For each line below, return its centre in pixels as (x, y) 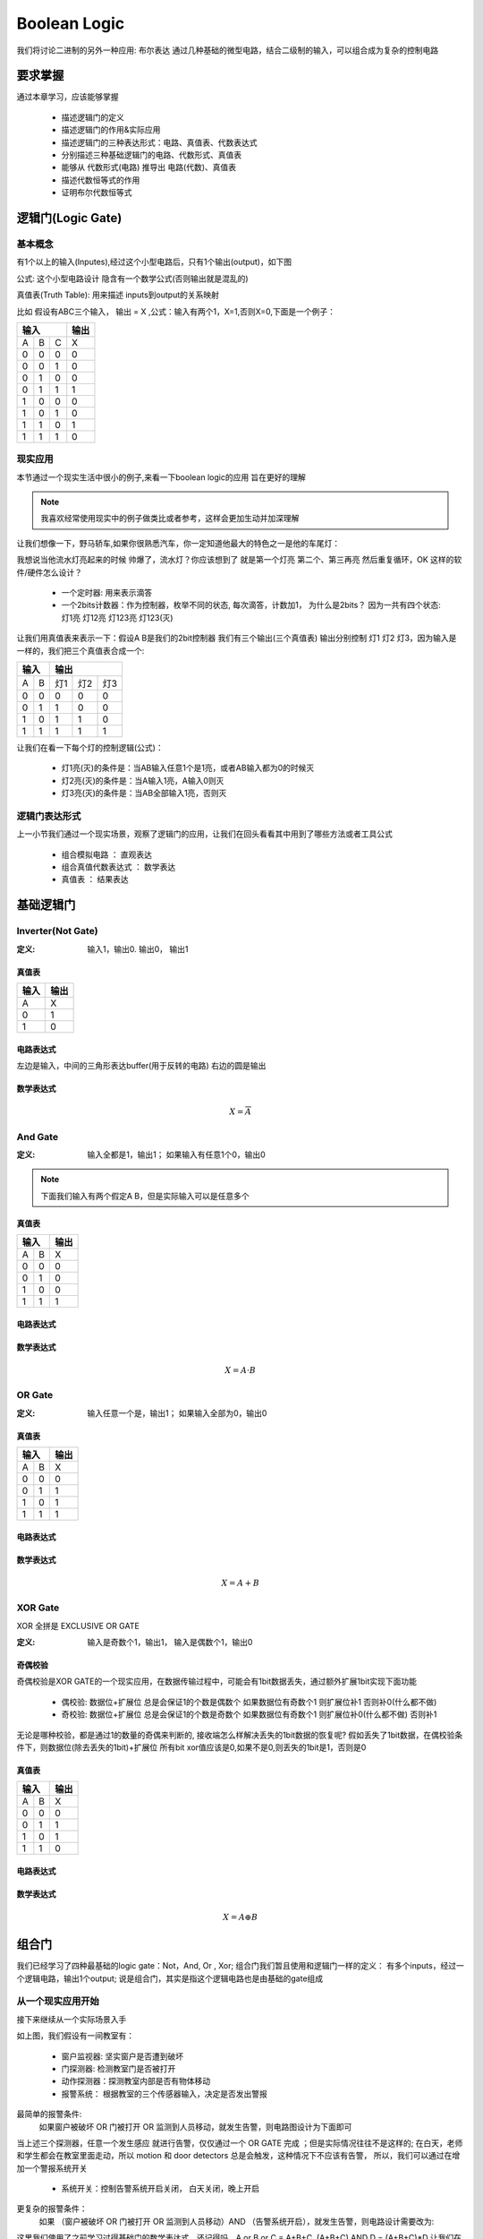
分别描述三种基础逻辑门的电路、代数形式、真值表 (151, 155)
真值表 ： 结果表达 (95, 879)
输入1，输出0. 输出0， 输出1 (138, 948)
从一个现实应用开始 (58, 2002)
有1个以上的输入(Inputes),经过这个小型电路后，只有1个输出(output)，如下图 (154, 262)
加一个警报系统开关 (52, 2168)
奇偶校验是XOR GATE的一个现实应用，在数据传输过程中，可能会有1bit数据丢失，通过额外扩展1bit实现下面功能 (217, 1681)
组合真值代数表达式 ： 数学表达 (119, 867)
